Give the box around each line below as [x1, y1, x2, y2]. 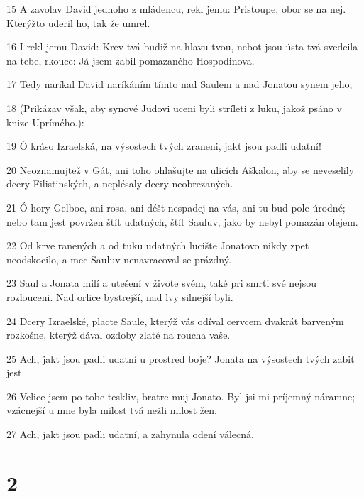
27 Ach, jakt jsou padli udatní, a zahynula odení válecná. [6, 427, 254, 442]
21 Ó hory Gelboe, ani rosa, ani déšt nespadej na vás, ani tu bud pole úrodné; [6, 200, 346, 214]
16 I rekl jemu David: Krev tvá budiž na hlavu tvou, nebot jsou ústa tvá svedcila [6, 39, 358, 54]
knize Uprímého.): [6, 114, 84, 129]
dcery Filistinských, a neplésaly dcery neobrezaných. [6, 176, 233, 191]
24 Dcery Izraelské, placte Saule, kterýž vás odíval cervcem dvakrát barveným [6, 313, 344, 328]
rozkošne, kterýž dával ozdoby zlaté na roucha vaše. [6, 327, 231, 342]
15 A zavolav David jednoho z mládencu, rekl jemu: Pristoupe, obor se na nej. [6, 1, 346, 16]
